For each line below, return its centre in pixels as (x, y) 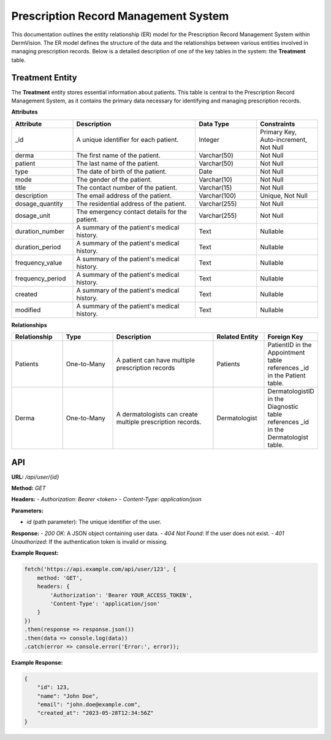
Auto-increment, (283, 139)
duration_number (40, 231)
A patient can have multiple (156, 360)
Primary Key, (278, 132)
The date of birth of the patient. (122, 171)
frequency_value (39, 263)
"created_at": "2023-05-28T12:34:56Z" (95, 713)
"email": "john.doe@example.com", (89, 705)
